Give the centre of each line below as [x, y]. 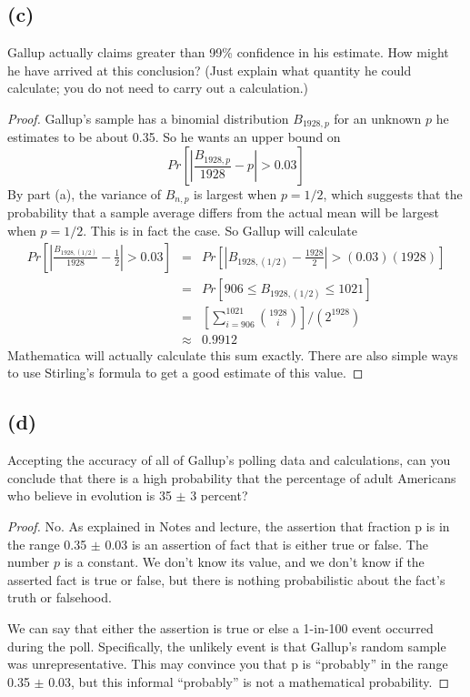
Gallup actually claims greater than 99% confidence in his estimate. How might [228, 52]
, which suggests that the [393, 194]
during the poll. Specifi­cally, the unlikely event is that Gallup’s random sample [227, 646]
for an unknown [378, 118]
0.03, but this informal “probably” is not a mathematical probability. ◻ [249, 681]
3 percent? [219, 495]
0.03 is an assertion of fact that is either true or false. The [266, 544]
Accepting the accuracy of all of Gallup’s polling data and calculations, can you [229, 460]
